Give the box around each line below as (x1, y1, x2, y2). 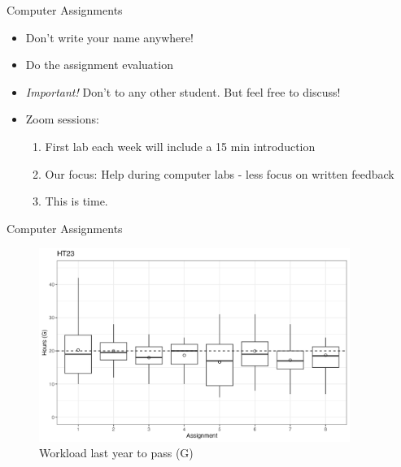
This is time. (45, 192, 108, 210)
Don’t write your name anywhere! (25, 28, 194, 45)
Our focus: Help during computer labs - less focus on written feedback (45, 165, 394, 182)
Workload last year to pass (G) (39, 444, 194, 461)
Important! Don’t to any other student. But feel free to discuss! (25, 83, 341, 100)
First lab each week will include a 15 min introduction (45, 137, 316, 154)
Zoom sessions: (25, 110, 99, 128)
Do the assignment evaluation (25, 56, 173, 73)
